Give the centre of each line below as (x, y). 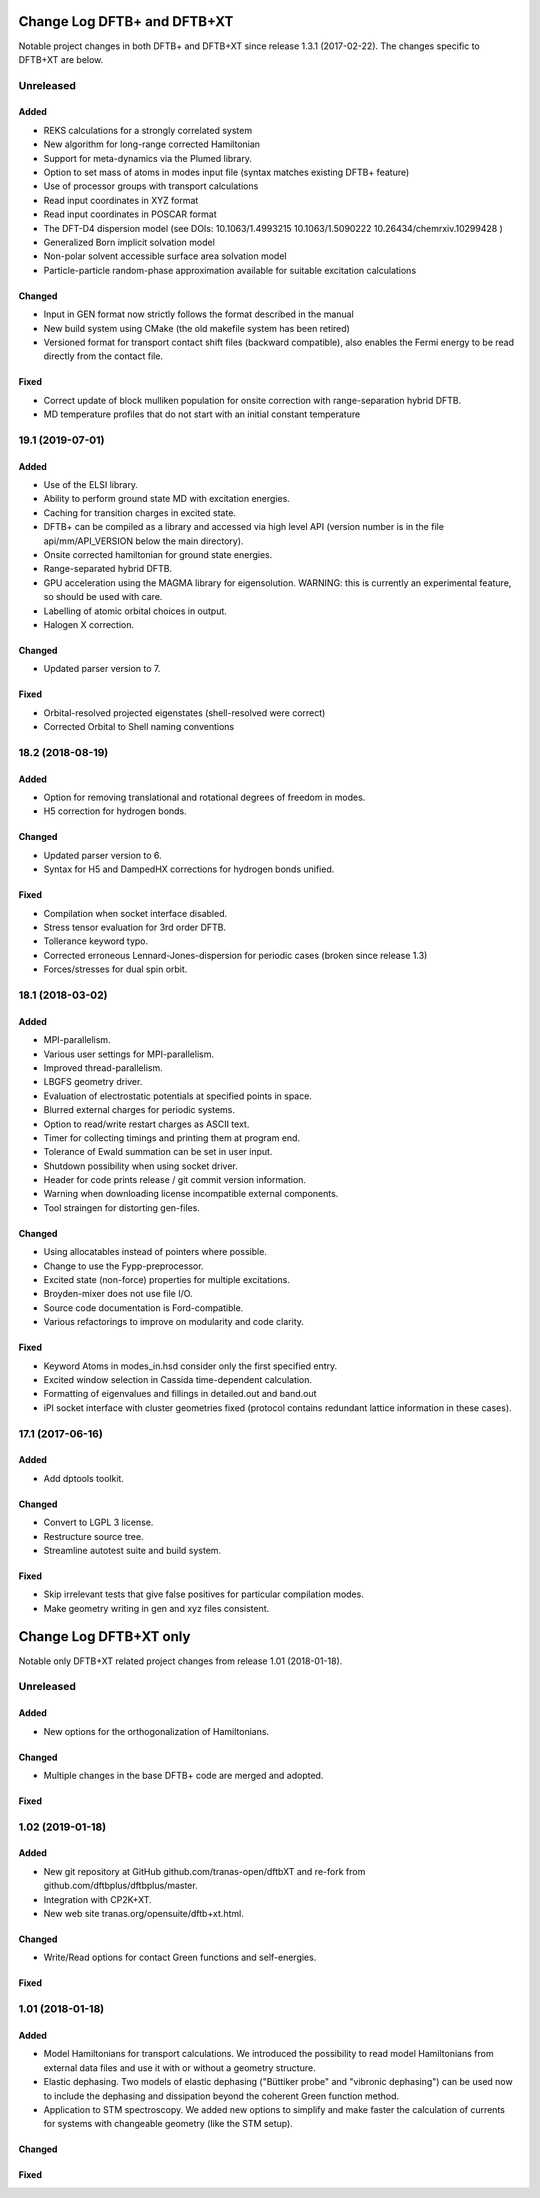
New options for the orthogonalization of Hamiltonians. (156, 1731)
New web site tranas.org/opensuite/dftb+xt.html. (143, 1914)
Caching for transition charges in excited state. (140, 512)
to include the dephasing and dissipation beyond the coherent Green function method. (221, 2096)
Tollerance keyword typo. (96, 941)
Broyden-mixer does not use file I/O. (118, 1294)
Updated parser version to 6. (102, 855)
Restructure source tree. (93, 1536)
